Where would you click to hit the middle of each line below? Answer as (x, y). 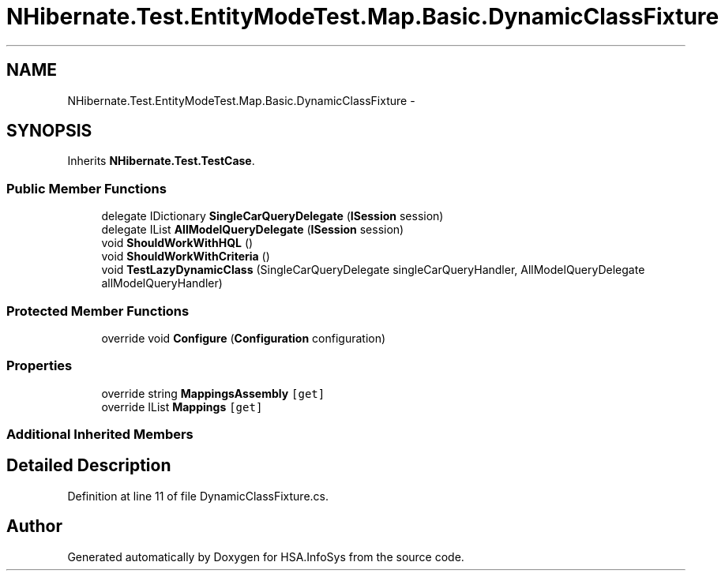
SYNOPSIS (49, 131)
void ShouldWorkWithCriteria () (186, 257)
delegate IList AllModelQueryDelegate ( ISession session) (253, 230)
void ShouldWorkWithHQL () (177, 243)
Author (34, 526)
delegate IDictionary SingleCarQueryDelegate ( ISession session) (272, 216)
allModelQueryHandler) (162, 283)
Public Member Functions (86, 188)
